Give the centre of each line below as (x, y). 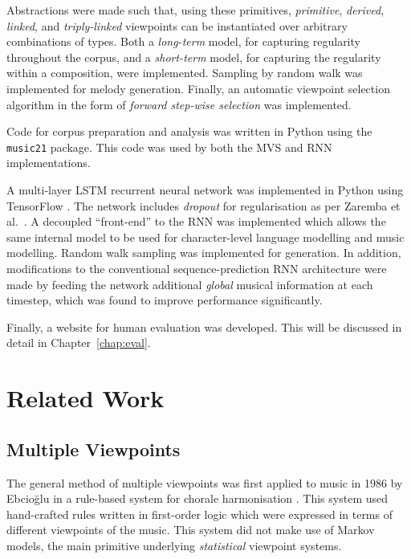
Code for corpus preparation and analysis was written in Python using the (189, 131)
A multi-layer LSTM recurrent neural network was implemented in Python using (205, 190)
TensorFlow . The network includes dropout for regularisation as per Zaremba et (203, 205)
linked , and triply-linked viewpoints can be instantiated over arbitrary (177, 25)
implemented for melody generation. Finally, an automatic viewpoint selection (198, 88)
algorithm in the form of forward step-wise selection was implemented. (179, 104)
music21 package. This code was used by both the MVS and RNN (169, 147)
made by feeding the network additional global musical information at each (190, 284)
